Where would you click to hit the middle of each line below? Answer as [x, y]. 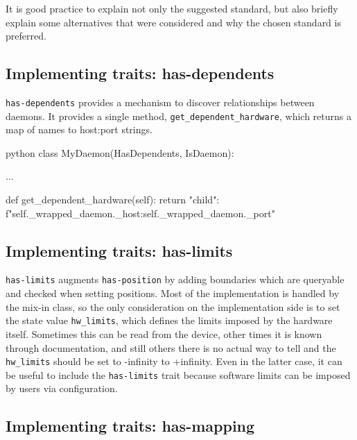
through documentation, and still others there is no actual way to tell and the [171, 347]
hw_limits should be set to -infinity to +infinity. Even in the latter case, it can [174, 361]
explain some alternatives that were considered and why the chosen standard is [173, 22]
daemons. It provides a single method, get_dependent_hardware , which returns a [178, 116]
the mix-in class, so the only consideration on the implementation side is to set [173, 306]
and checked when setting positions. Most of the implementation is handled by [173, 293]
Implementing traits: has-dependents [140, 73]
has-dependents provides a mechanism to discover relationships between [160, 102]
